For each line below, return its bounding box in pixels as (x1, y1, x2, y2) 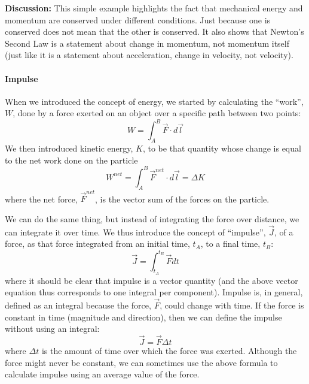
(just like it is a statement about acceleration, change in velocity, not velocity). (5, 49, 293, 61)
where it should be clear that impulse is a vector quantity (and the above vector (5, 274, 298, 286)
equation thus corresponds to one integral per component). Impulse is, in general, (5, 286, 303, 298)
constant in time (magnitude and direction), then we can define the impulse (5, 310, 282, 323)
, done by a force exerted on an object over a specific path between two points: (13, 107, 301, 119)
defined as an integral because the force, (5, 299, 151, 312)
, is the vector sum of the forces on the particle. (95, 192, 270, 205)
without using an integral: (5, 322, 100, 335)
